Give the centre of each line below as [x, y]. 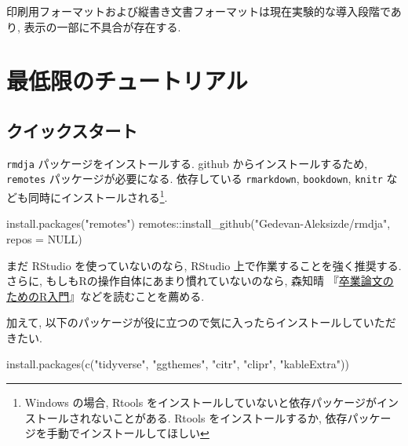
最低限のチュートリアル [127, 80]
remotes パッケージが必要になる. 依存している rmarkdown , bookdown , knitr [195, 179]
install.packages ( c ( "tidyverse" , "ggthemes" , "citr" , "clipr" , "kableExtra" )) [178, 364]
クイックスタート [72, 130]
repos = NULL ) [44, 238]
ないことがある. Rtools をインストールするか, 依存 [219, 417]
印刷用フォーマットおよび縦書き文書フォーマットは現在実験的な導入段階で [199, 11]
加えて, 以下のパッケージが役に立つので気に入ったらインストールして [185, 322]
